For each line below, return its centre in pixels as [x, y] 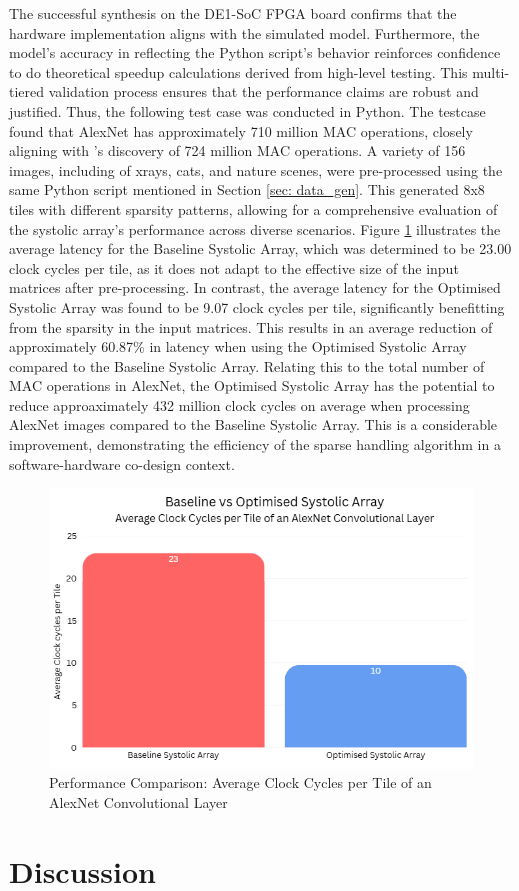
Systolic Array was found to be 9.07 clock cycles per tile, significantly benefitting [257, 306]
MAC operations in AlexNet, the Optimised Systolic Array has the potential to [252, 385]
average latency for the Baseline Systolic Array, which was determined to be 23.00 [260, 248]
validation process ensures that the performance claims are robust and [263, 91]
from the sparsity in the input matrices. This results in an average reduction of [251, 326]
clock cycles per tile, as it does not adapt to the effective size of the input [234, 267]
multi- [491, 71]
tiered [27, 91]
